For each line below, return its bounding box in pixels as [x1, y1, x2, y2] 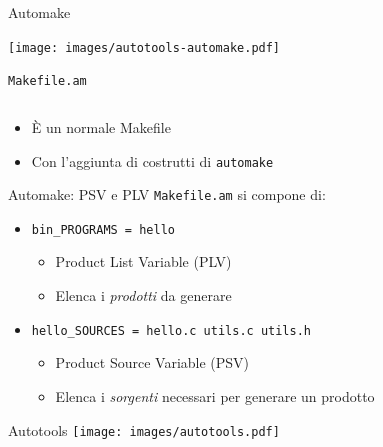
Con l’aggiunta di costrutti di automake [31, 150, 274, 171]
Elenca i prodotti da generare [55, 285, 232, 306]
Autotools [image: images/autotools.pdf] [8, 419, 280, 440]
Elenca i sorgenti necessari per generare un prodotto [55, 385, 375, 406]
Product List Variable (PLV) [55, 251, 232, 272]
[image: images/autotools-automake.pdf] [8, 40, 281, 55]
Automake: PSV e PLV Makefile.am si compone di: [8, 184, 326, 205]
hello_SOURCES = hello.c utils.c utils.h [31, 323, 311, 338]
